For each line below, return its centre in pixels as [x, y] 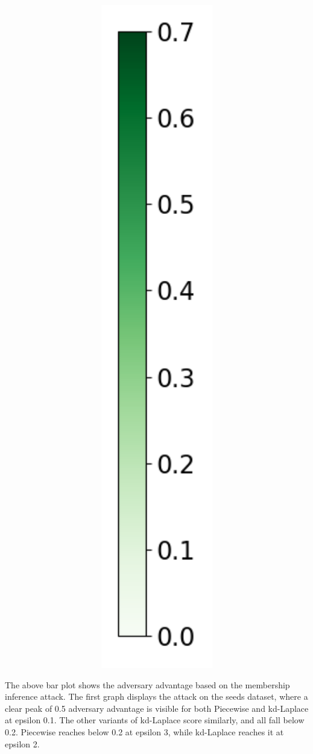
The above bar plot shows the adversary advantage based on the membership [147, 684]
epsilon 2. [22, 743]
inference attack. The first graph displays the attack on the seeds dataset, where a [156, 696]
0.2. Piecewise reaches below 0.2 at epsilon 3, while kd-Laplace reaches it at [144, 731]
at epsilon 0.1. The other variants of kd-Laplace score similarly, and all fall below [155, 720]
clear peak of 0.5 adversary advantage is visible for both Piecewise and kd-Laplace [157, 708]
